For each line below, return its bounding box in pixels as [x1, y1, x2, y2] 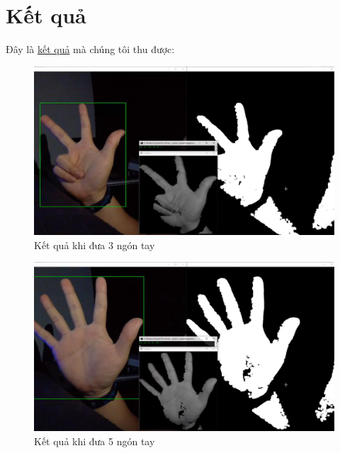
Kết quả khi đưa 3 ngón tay [34, 237, 155, 252]
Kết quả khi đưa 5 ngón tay [34, 433, 155, 448]
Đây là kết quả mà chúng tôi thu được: [6, 42, 175, 57]
